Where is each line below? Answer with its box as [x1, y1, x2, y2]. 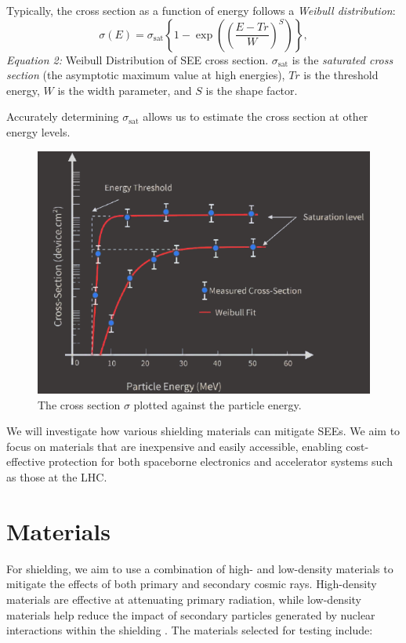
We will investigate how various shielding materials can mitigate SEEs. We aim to [6, 423, 401, 439]
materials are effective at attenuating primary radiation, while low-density [6, 590, 362, 607]
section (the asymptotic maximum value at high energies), [6, 67, 285, 83]
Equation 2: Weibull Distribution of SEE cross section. [6, 51, 269, 67]
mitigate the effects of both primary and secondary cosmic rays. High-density [6, 576, 377, 592]
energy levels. [6, 123, 71, 140]
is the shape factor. [205, 82, 298, 98]
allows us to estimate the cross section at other [143, 108, 368, 125]
